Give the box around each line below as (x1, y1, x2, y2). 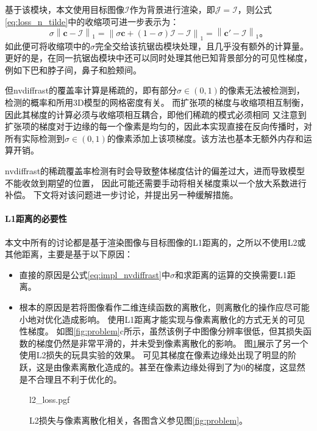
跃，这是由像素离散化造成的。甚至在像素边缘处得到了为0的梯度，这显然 (19, 360, 305, 373)
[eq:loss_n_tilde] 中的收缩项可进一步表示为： (5, 15, 179, 28)
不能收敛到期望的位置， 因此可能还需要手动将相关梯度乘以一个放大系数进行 (5, 176, 307, 189)
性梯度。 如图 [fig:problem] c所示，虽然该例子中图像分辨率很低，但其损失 (19, 325, 303, 337)
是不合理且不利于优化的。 (19, 372, 122, 385)
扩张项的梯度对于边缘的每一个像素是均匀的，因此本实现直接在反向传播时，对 (5, 120, 312, 133)
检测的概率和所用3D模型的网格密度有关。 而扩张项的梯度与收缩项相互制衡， (5, 96, 309, 109)
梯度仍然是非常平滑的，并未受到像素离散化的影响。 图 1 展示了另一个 (36, 336, 308, 349)
